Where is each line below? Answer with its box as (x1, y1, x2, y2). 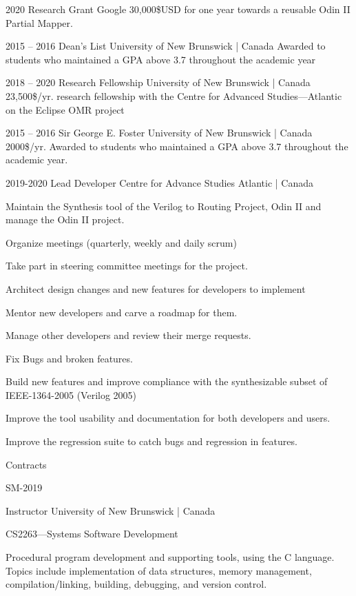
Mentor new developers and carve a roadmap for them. (6, 305, 238, 319)
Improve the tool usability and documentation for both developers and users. (6, 411, 331, 425)
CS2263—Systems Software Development (6, 526, 178, 541)
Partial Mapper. (6, 15, 73, 30)
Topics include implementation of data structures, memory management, (6, 563, 312, 577)
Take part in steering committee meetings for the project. (6, 258, 248, 273)
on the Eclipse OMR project (6, 102, 125, 116)
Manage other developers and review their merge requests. (6, 328, 251, 342)
